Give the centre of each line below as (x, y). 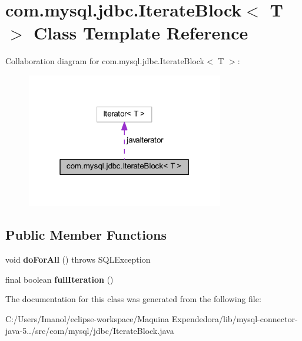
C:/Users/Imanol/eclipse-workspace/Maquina (87, 318)
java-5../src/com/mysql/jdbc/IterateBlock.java (90, 330)
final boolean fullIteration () (59, 279)
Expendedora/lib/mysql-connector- (235, 318)
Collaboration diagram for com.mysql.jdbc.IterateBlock (105, 61)
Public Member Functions (86, 235)
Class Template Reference (141, 33)
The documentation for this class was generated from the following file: (133, 299)
